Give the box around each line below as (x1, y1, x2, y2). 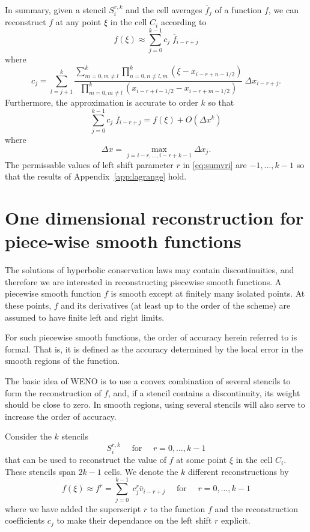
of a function (214, 4, 262, 16)
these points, (5, 299, 52, 312)
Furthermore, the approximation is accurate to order (5, 96, 198, 109)
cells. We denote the (104, 465, 178, 477)
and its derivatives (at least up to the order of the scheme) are (61, 299, 291, 312)
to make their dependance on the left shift (56, 514, 212, 527)
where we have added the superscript (5, 502, 141, 515)
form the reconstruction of (5, 386, 102, 399)
